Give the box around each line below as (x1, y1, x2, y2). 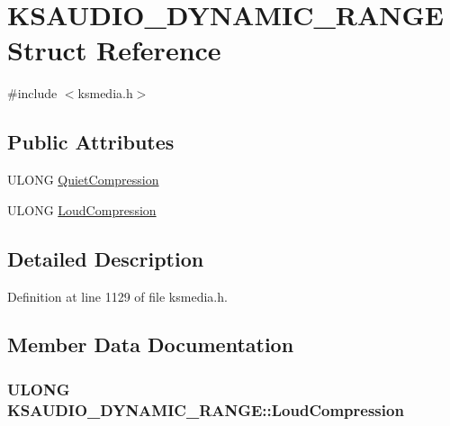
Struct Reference (7, 32, 221, 68)
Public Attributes (7, 128, 175, 156)
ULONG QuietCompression (7, 170, 159, 189)
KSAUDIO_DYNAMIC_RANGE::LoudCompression (7, 398, 404, 421)
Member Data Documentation (7, 331, 294, 358)
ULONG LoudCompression (7, 200, 157, 219)
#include (7, 84, 58, 103)
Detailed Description (7, 244, 204, 272)
